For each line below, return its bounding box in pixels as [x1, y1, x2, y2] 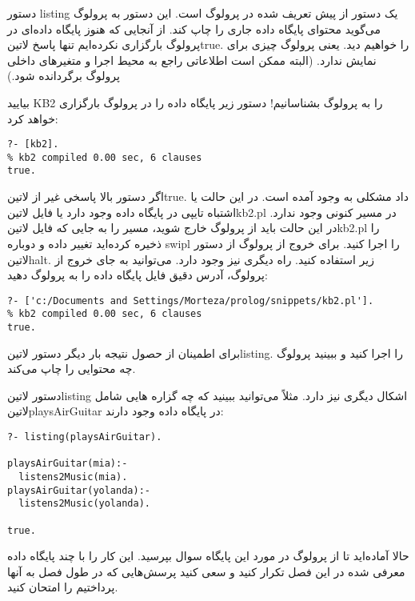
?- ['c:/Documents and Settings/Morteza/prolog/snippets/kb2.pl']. [7, 294, 374, 307]
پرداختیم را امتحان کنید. [7, 579, 118, 595]
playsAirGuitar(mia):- [7, 458, 128, 470]
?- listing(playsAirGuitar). [7, 431, 162, 443]
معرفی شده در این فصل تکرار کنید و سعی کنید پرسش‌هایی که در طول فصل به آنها [7, 563, 405, 579]
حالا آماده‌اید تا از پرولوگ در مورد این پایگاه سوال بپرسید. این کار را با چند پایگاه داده [7, 547, 409, 564]
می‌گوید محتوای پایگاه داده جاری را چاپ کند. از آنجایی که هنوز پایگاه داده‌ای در [7, 20, 381, 37]
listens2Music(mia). [18, 471, 128, 483]
